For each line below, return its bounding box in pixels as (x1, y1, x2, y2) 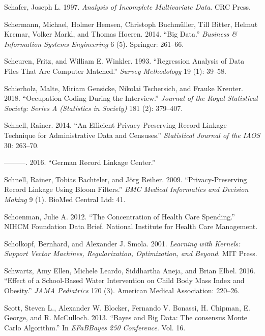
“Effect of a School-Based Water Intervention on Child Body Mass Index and (4, 275, 245, 286)
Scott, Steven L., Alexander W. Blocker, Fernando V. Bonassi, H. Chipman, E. (4, 302, 250, 313)
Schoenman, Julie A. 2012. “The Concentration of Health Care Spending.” (4, 211, 235, 221)
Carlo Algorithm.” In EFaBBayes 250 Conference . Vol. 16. (4, 322, 186, 332)
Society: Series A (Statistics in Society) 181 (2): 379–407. (4, 102, 183, 113)
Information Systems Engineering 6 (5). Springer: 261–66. (4, 38, 184, 49)
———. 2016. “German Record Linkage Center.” (4, 157, 156, 167)
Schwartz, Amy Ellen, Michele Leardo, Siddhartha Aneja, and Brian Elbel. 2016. (4, 265, 256, 275)
